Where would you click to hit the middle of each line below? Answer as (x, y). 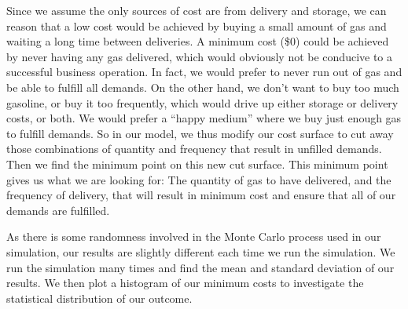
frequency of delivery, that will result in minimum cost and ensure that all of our (201, 195)
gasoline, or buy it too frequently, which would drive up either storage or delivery (202, 102)
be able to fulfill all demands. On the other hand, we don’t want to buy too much (203, 87)
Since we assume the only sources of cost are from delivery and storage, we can (197, 10)
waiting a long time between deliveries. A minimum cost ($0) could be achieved (198, 41)
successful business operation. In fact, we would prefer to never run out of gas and (204, 72)
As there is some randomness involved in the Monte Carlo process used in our (194, 236)
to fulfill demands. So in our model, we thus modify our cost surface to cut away (200, 133)
